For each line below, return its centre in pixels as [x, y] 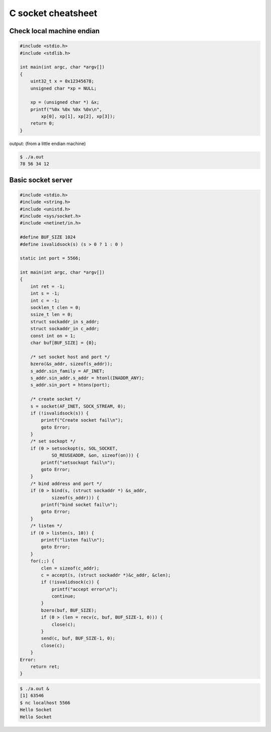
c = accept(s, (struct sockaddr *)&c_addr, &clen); [106, 575]
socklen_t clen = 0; [56, 308]
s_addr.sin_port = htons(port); [70, 385]
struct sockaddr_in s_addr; [65, 321]
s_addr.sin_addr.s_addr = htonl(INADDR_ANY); [87, 378]
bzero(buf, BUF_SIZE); [69, 610]
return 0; [42, 124]
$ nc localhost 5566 [45, 703]
